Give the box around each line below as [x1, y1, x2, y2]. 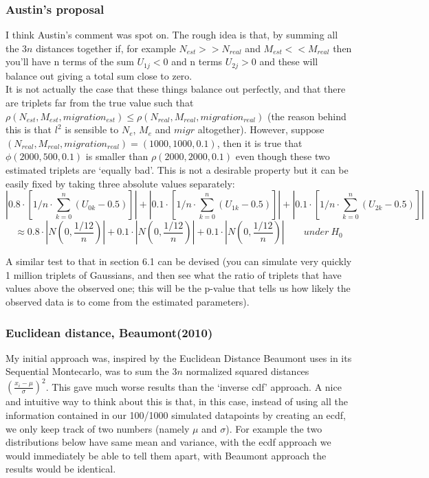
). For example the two [225, 421, 322, 435]
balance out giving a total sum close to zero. [5, 68, 192, 82]
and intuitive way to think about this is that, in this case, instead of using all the [5, 394, 348, 409]
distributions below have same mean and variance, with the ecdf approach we [5, 435, 331, 449]
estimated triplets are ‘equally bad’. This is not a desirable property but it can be [5, 163, 349, 177]
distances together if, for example [36, 41, 176, 55]
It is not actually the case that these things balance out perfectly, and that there [5, 82, 346, 96]
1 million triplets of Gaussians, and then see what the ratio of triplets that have [5, 267, 342, 282]
